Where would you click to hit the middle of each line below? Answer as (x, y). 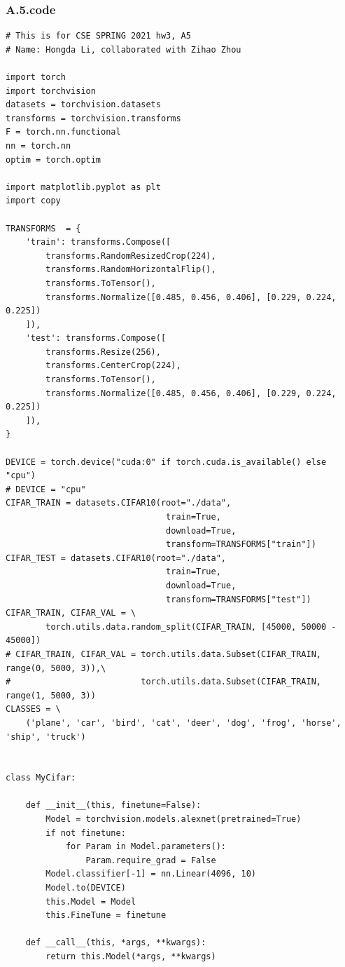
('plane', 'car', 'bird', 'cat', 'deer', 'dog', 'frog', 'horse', (183, 723)
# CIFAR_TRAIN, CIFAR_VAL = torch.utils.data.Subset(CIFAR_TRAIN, (164, 654)
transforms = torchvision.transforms (93, 118)
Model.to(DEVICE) (86, 888)
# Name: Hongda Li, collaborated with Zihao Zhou (124, 49)
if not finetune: (86, 833)
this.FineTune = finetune (106, 915)
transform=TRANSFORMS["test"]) (239, 599)
